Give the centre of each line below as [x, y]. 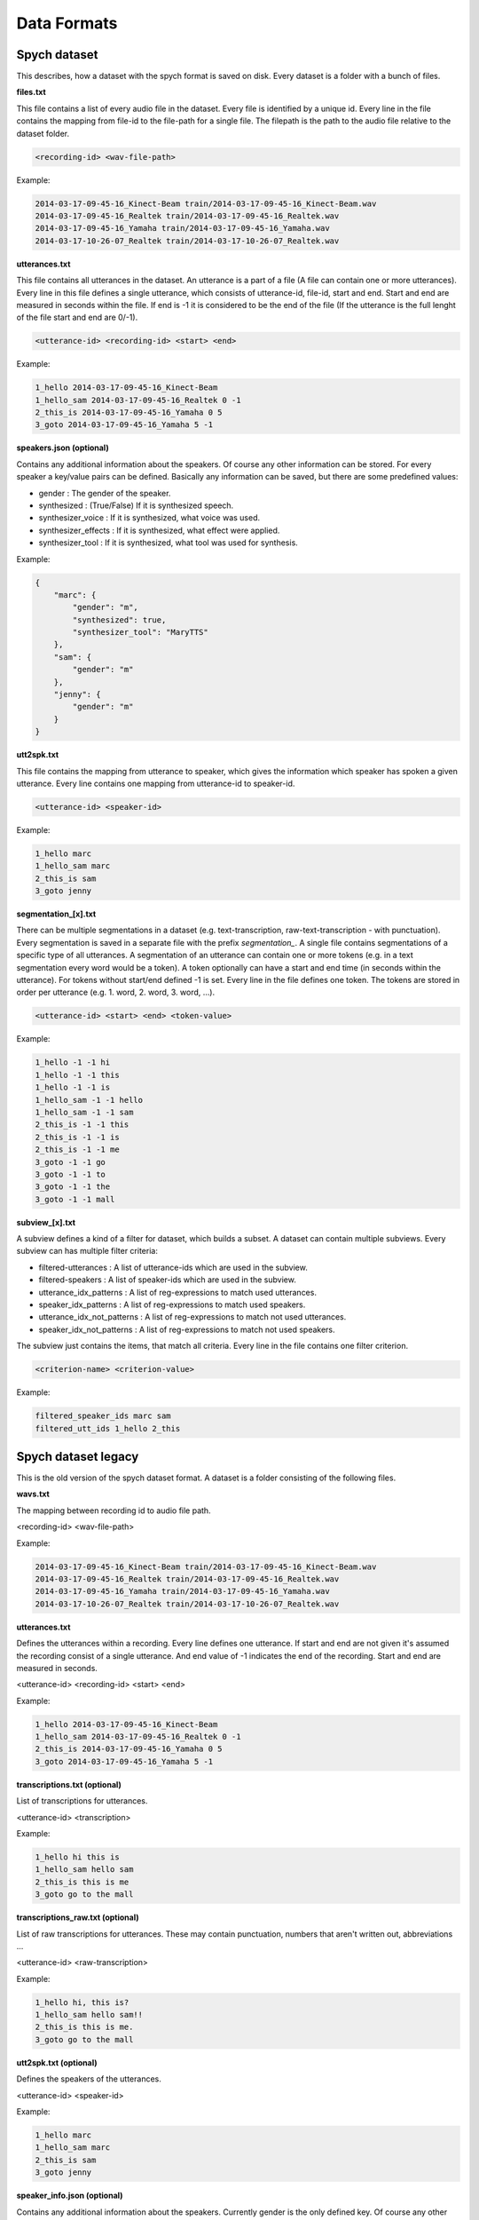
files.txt [31, 92]
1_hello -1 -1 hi [73, 1062]
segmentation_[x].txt [56, 914]
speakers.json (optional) [63, 448]
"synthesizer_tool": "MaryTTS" [140, 632]
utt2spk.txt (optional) [57, 2062]
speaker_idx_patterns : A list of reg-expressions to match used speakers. [172, 1304]
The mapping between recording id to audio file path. [114, 1510]
